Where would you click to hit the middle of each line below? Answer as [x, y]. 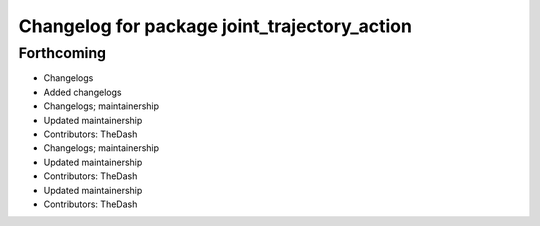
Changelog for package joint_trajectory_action [215, 26]
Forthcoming [62, 53]
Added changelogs [82, 92]
